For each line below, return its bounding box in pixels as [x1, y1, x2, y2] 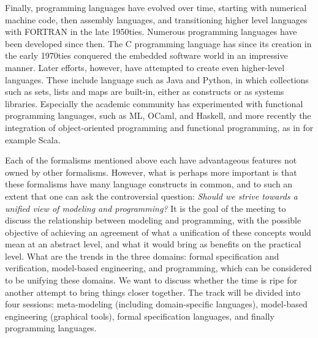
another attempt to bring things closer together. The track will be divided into [5, 285, 301, 298]
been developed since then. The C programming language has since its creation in [5, 37, 312, 50]
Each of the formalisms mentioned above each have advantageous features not [5, 154, 297, 167]
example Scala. [5, 133, 61, 146]
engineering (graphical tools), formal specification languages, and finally [5, 309, 274, 322]
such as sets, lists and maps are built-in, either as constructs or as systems [5, 85, 284, 98]
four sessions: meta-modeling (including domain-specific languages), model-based [5, 298, 308, 310]
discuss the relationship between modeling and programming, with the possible [5, 214, 301, 227]
